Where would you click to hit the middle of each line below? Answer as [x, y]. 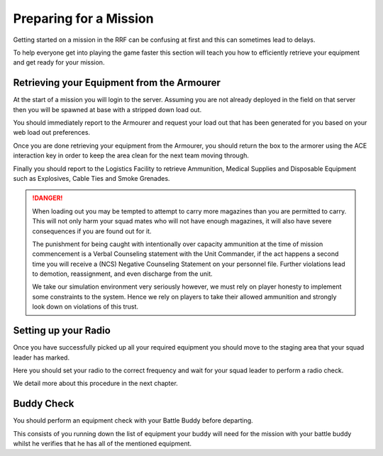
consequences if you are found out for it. [92, 231]
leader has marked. [41, 357]
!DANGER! [48, 198]
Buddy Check [44, 404]
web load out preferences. [52, 133]
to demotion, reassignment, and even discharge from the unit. [122, 274]
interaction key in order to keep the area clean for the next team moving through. [131, 155]
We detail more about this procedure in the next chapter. [96, 384]
